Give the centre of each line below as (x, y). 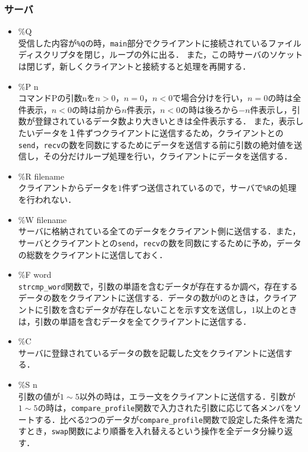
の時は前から (97, 109)
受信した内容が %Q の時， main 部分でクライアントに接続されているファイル (160, 43)
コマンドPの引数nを (57, 98)
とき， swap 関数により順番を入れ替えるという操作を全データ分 (147, 431)
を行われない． (47, 200)
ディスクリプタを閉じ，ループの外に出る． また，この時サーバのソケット (161, 54)
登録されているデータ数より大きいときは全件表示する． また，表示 (165, 121)
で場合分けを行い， (210, 98)
